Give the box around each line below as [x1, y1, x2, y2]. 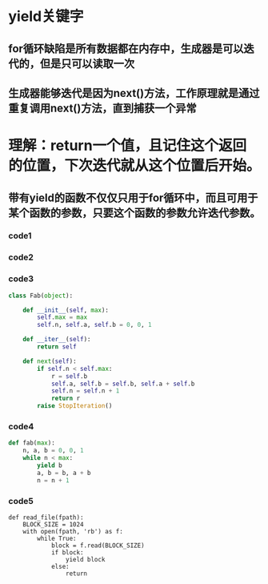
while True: [37, 534, 78, 542]
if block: [50, 548, 84, 557]
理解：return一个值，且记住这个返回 [8, 137, 247, 155]
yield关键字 [8, 7, 84, 26]
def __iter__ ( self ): [22, 336, 91, 344]
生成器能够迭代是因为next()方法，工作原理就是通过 [8, 86, 260, 100]
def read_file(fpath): [8, 514, 84, 522]
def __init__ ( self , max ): [22, 306, 110, 314]
